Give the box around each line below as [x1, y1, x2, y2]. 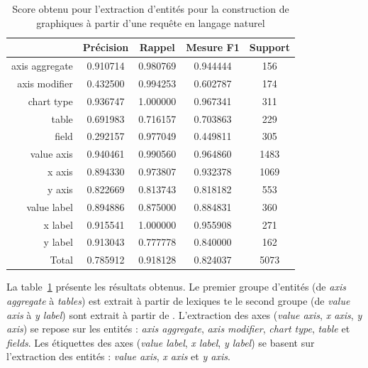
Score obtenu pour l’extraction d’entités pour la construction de [12, 1, 289, 16]
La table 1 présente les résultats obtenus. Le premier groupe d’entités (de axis [6, 279, 346, 294]
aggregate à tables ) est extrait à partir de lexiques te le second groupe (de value [6, 293, 350, 308]
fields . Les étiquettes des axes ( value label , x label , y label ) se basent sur [6, 335, 315, 350]
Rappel [139, 40, 175, 55]
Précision [82, 40, 129, 55]
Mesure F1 [186, 40, 240, 55]
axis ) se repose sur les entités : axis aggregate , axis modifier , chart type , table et [6, 321, 350, 336]
